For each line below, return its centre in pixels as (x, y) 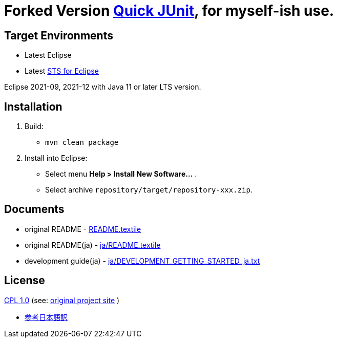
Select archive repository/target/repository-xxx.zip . (149, 190)
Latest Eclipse (48, 55)
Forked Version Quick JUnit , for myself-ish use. (169, 11)
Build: (34, 126)
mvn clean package (82, 143)
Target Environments (59, 35)
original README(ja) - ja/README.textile (93, 245)
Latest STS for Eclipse (62, 71)
